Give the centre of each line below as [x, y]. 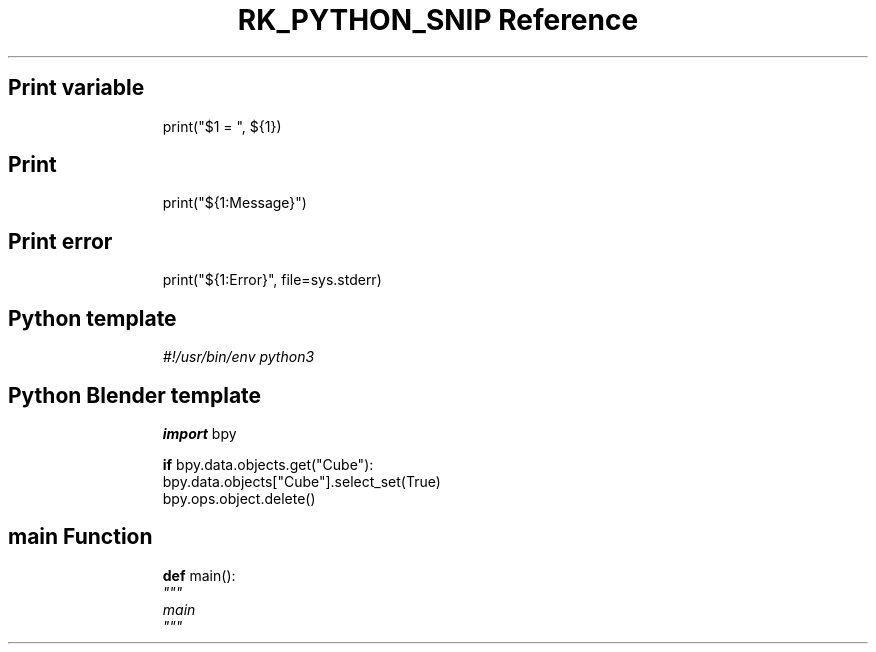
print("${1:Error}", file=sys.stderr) [272, 280]
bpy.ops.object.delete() [239, 498]
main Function [80, 537]
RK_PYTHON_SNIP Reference [438, 20]
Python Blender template [135, 395]
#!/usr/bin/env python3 [238, 357]
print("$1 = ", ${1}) [222, 126]
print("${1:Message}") [234, 203]
